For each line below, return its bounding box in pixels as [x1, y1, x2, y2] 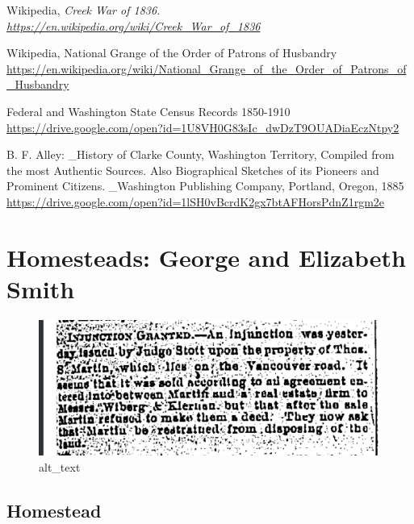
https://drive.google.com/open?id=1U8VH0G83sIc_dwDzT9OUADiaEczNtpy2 [6, 119, 399, 135]
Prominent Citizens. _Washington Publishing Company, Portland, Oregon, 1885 [6, 177, 404, 194]
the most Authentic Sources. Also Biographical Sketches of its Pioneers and [6, 161, 379, 178]
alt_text [39, 458, 81, 475]
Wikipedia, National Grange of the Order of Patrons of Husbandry [6, 44, 337, 61]
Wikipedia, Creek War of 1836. [6, 2, 161, 18]
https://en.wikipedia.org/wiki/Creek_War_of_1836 [6, 17, 261, 34]
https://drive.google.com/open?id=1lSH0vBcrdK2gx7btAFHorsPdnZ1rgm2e [6, 193, 385, 210]
